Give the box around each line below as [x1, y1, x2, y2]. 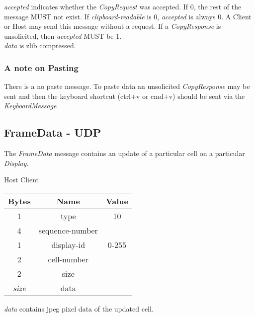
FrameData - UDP [4, 125, 101, 140]
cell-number [48, 253, 88, 265]
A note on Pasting [4, 61, 79, 74]
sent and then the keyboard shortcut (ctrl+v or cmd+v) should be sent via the [4, 90, 245, 101]
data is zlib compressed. [4, 40, 76, 51]
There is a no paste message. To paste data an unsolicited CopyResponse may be [4, 81, 250, 91]
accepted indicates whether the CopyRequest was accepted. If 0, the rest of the [4, 1, 242, 11]
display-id [51, 238, 85, 250]
